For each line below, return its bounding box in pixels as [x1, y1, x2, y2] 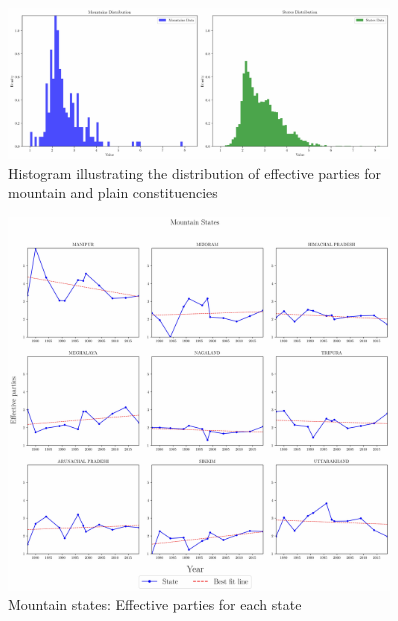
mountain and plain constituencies [8, 182, 218, 203]
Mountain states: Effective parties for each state [8, 594, 302, 615]
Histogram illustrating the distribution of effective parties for [8, 162, 382, 183]
